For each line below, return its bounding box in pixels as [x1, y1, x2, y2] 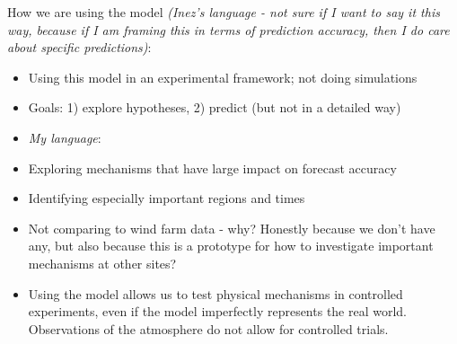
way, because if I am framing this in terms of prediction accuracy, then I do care [7, 20, 450, 39]
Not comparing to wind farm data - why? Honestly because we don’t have [28, 218, 435, 237]
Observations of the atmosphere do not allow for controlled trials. [28, 319, 389, 338]
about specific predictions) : [7, 38, 152, 57]
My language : [28, 128, 101, 146]
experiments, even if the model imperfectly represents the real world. [28, 302, 408, 321]
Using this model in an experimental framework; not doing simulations [28, 67, 417, 86]
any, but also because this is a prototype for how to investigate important [28, 236, 434, 255]
